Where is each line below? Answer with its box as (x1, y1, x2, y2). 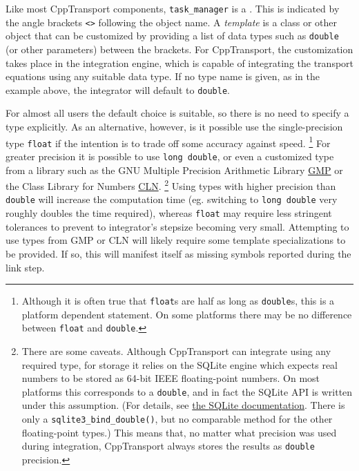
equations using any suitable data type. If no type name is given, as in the (6, 69, 320, 84)
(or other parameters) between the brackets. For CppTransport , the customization (6, 41, 353, 56)
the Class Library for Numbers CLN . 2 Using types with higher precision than (6, 177, 336, 193)
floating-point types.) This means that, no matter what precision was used (21, 425, 337, 439)
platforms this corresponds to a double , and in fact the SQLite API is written (21, 384, 353, 398)
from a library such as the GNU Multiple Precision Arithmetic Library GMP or (6, 162, 343, 177)
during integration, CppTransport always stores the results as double (21, 439, 315, 453)
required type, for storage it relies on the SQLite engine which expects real (21, 357, 338, 372)
